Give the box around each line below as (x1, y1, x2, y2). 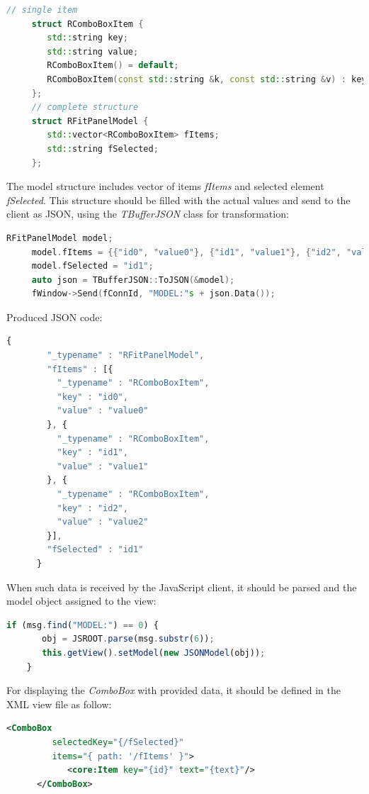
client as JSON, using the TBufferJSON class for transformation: (6, 206, 289, 221)
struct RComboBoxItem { (31, 18, 144, 29)
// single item (6, 5, 78, 15)
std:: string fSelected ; (47, 143, 159, 154)
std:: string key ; (47, 33, 128, 43)
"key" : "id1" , (57, 447, 128, 458)
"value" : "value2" (57, 517, 149, 527)
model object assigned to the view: (6, 593, 157, 608)
